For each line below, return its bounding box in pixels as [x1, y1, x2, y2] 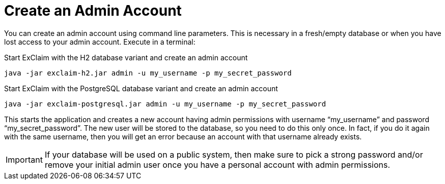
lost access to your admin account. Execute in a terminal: [4, 37, 196, 46]
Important [6, 154, 43, 165]
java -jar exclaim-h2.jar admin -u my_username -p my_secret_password [4, 68, 292, 77]
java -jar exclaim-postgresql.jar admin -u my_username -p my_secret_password [4, 99, 326, 108]
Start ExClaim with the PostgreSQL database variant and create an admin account [4, 84, 278, 93]
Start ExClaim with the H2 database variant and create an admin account [4, 53, 248, 62]
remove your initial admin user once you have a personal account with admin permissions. [44, 159, 391, 170]
